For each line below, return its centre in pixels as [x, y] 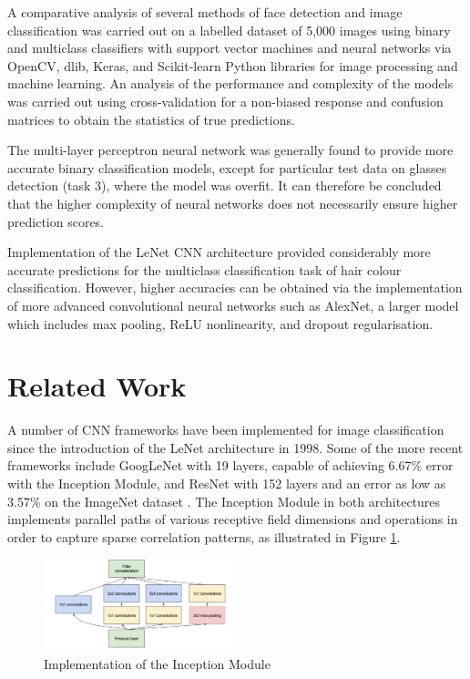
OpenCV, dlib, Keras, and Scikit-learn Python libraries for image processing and [233, 65]
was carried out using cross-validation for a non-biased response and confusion [225, 101]
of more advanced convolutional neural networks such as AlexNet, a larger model [233, 305]
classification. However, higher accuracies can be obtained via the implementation [235, 288]
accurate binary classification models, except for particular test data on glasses [227, 167]
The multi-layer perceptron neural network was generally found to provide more [230, 150]
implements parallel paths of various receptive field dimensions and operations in [233, 519]
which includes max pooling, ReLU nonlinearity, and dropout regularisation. [220, 323]
